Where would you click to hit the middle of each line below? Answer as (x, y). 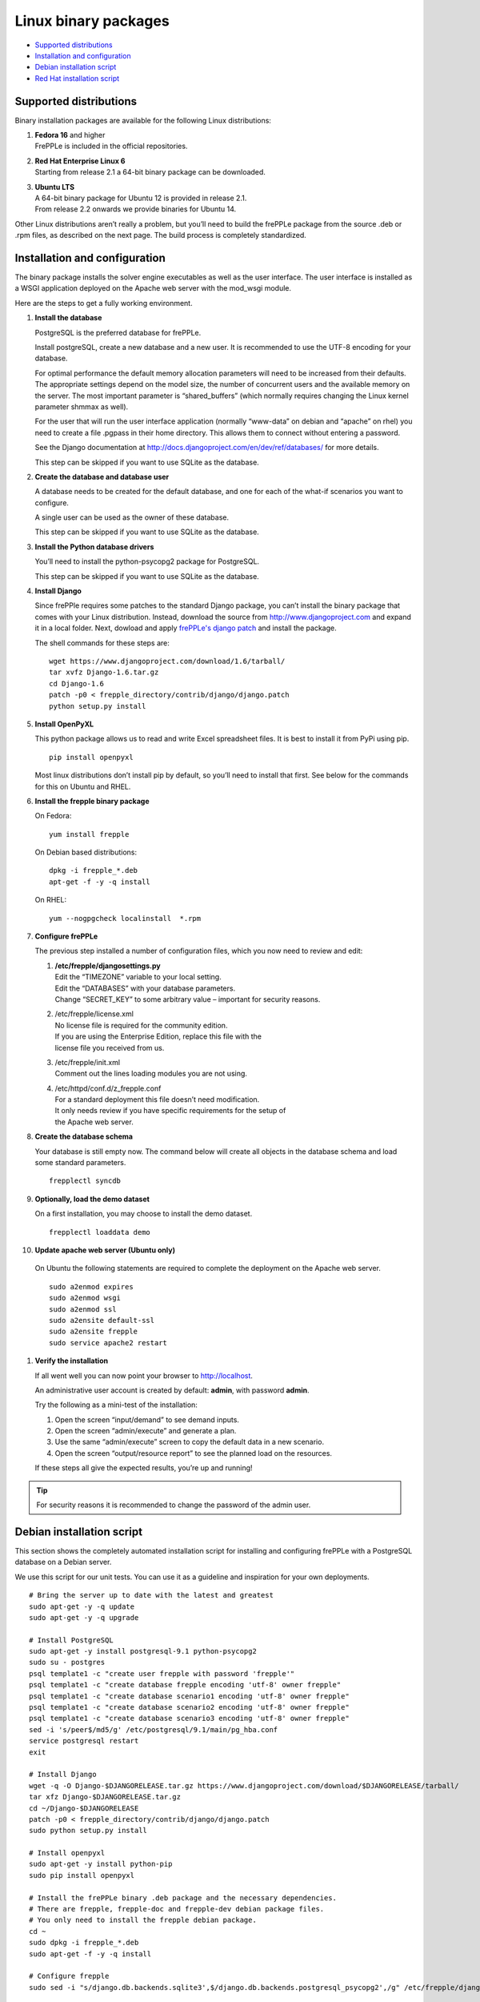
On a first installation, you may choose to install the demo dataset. (144, 1214)
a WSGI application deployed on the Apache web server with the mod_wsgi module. (153, 288)
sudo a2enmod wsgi (85, 1298)
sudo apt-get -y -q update (82, 1606)
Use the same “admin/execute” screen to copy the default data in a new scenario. (189, 1442)
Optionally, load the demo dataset (92, 1199)
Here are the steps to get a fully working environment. (104, 303)
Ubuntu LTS (55, 187)
